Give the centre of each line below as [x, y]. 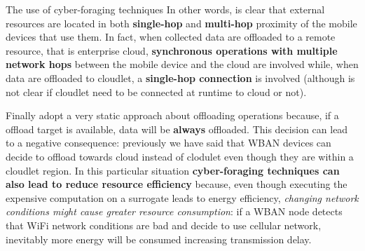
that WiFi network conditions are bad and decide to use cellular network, [164, 225]
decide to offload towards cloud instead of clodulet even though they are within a [180, 156]
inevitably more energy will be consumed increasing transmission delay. [159, 239]
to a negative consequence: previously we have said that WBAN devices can [168, 143]
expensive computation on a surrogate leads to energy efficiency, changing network [182, 197]
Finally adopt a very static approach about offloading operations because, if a [172, 115]
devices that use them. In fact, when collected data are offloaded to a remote [171, 37]
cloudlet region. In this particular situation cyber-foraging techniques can [173, 170]
